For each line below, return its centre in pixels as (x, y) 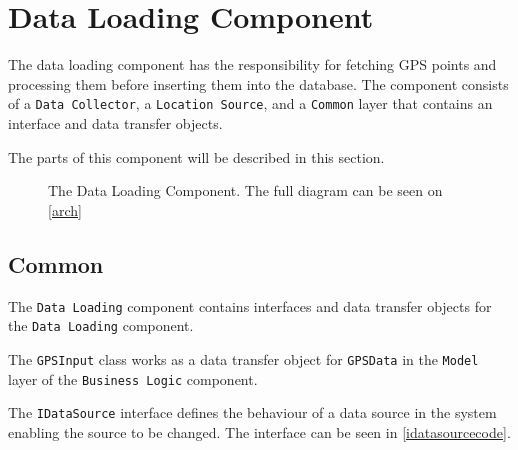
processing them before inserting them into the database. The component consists (258, 83)
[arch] (65, 209)
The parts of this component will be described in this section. (196, 156)
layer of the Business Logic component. (133, 378)
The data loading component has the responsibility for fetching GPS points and (252, 64)
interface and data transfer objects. (115, 122)
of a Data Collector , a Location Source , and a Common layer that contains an (250, 103)
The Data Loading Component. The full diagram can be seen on (245, 190)
